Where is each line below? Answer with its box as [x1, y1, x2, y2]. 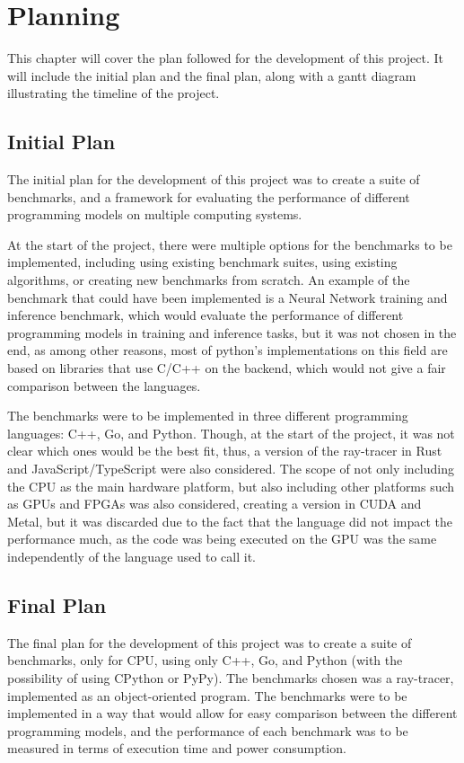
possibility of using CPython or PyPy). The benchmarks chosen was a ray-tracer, [7, 668, 454, 687]
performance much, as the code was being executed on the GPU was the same [7, 529, 437, 548]
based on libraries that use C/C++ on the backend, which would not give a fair [7, 359, 446, 377]
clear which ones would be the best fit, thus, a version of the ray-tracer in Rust [7, 441, 442, 460]
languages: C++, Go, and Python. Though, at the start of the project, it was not [7, 423, 455, 442]
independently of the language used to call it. [7, 546, 256, 565]
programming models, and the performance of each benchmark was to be [7, 721, 408, 740]
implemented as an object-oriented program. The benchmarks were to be [7, 686, 407, 705]
